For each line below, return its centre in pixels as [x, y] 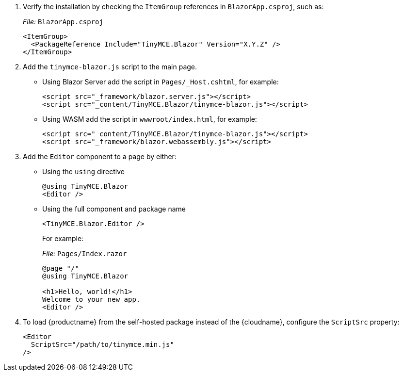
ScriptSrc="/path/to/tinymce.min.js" [102, 344]
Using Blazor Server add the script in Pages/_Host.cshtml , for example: [161, 82]
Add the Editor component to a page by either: [100, 156]
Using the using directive [83, 171]
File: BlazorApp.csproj [63, 22]
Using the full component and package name [114, 209]
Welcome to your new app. [91, 299]
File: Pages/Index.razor [85, 253]
